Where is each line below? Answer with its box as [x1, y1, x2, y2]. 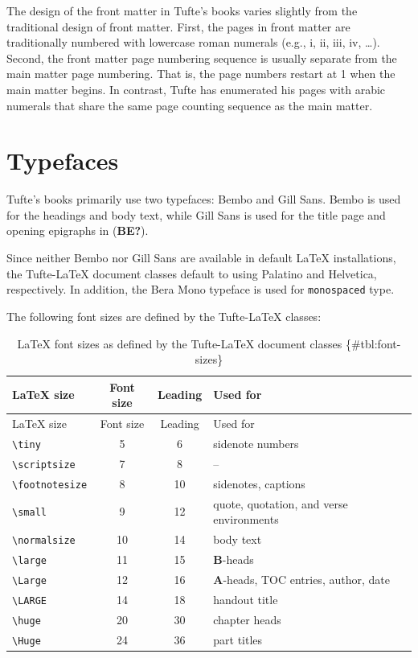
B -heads [213, 551, 254, 568]
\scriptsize [12, 459, 76, 471]
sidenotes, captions [213, 475, 305, 491]
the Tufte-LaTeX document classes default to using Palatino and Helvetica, [6, 265, 377, 282]
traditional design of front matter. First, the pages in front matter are [6, 18, 350, 35]
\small [12, 507, 47, 519]
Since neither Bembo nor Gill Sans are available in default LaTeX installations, [6, 249, 396, 266]
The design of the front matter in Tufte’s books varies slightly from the [6, 2, 358, 19]
